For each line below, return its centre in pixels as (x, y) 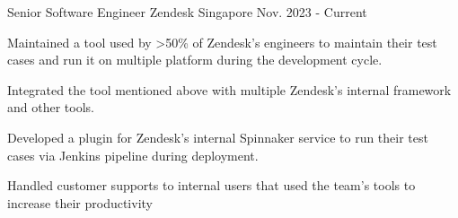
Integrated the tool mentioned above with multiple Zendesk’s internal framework (229, 89)
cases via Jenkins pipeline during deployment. (133, 155)
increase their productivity (80, 202)
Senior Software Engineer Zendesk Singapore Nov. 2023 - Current (187, 12)
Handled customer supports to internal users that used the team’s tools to (211, 185)
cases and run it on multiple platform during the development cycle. (195, 60)
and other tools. (51, 107)
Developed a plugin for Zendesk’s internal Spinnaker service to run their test (218, 137)
